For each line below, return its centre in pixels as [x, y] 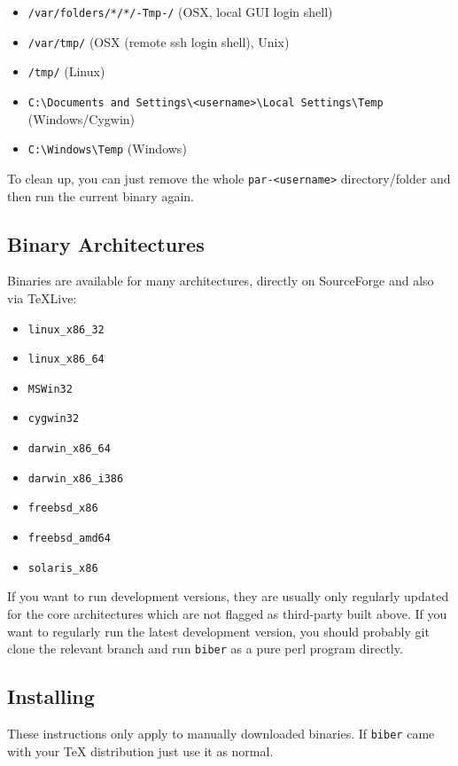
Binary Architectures [106, 243]
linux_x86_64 [66, 360]
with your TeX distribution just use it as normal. [140, 750]
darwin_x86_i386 [76, 478]
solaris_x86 [63, 568]
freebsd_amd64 [69, 539]
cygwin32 [54, 419]
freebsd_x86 [63, 508]
